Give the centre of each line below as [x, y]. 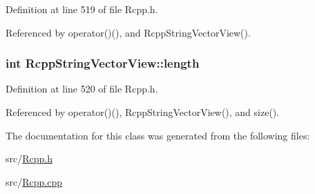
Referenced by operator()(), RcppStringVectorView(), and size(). [143, 112]
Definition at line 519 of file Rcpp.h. [82, 9]
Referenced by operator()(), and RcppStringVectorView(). [128, 32]
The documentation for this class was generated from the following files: [158, 135]
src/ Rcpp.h [29, 158]
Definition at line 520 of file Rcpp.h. [82, 89]
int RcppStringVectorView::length [103, 63]
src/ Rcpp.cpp [34, 181]
